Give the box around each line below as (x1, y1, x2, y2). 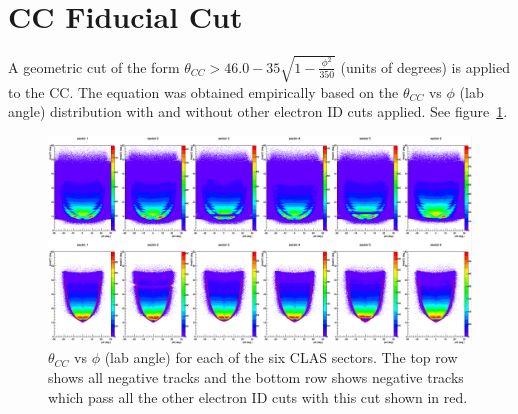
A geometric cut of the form (8, 56, 180, 77)
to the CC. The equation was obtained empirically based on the (8, 81, 399, 102)
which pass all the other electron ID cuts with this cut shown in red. (48, 386, 468, 407)
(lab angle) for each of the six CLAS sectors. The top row (104, 347, 458, 368)
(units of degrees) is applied (340, 56, 511, 77)
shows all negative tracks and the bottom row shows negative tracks (48, 366, 464, 387)
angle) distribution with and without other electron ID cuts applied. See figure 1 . (8, 101, 508, 122)
